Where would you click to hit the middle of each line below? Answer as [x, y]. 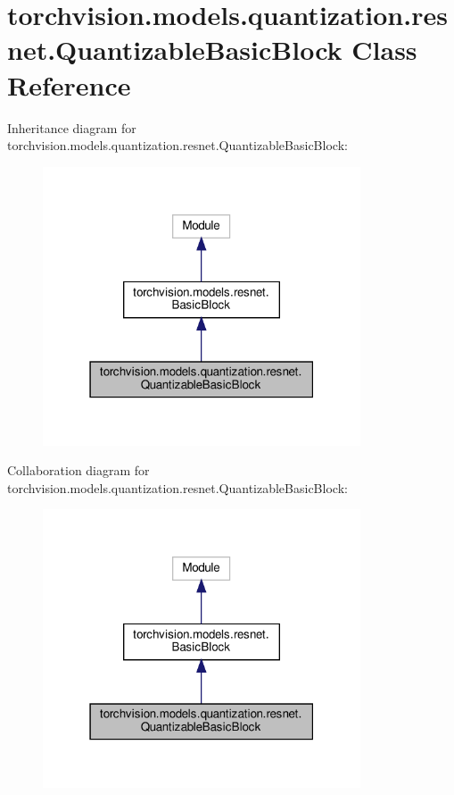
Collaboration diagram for [78, 470]
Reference [69, 84]
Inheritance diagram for [72, 127]
